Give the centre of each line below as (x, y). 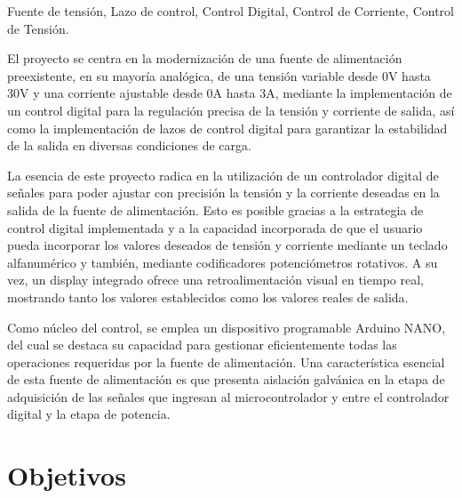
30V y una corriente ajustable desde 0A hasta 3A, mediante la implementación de (230, 93)
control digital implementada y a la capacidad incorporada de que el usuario (215, 227)
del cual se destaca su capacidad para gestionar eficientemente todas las (202, 345)
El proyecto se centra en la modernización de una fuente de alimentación (205, 58)
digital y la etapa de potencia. (89, 414)
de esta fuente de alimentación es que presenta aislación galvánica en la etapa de (226, 379)
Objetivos (67, 475)
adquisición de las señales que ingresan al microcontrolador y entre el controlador (228, 396)
